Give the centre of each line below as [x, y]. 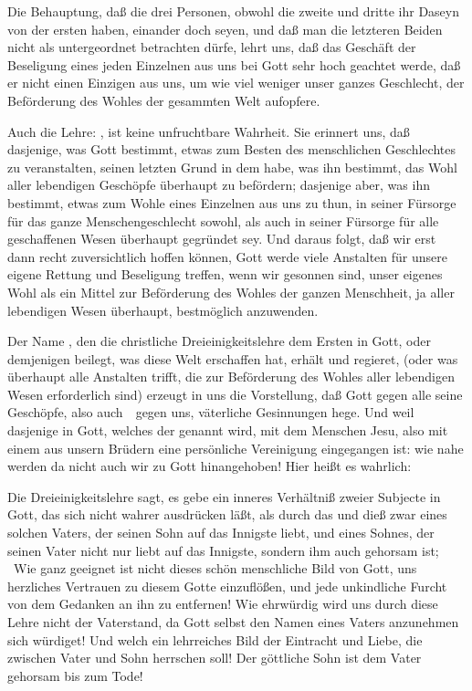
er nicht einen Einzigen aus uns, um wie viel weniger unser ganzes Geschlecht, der [236, 83]
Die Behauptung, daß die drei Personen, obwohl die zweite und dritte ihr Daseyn [233, 11]
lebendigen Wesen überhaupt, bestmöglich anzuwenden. [163, 310]
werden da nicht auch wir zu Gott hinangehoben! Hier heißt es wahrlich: [210, 466]
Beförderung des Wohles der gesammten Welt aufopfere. [164, 100]
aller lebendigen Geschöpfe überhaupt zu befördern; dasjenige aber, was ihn [219, 185]
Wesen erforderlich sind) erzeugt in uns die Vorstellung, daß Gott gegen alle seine [235, 394]
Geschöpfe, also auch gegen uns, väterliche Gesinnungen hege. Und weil [211, 412]
